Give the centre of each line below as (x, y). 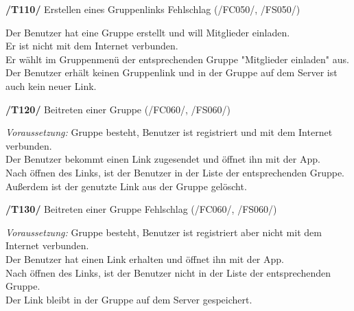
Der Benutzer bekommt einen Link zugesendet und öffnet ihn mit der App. (163, 159)
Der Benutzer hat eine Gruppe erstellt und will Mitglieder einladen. (148, 32)
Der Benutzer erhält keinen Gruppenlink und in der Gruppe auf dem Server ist (172, 72)
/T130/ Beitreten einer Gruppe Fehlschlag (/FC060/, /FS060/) (141, 209)
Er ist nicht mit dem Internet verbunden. (92, 46)
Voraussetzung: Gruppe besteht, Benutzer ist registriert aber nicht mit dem (164, 232)
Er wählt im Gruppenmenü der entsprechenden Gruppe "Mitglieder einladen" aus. (177, 59)
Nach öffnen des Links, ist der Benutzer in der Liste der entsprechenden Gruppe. (175, 172)
